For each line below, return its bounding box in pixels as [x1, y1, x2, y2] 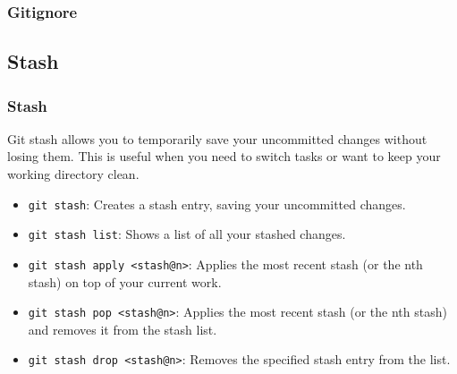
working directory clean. [7, 165, 140, 183]
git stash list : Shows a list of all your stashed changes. [28, 225, 346, 243]
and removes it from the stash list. [28, 319, 217, 338]
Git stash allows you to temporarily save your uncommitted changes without [7, 129, 427, 148]
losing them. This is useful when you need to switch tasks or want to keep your [7, 147, 441, 166]
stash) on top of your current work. [28, 272, 222, 291]
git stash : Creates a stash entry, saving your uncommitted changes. [28, 194, 406, 213]
